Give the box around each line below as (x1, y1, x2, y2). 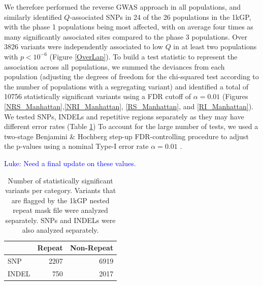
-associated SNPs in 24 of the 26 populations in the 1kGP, (70, 11, 251, 22)
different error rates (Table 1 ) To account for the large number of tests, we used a (4, 121, 258, 132)
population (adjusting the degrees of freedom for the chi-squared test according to (4, 71, 259, 82)
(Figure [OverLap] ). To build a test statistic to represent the (49, 51, 238, 61)
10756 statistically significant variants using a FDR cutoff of (4, 91, 191, 102)
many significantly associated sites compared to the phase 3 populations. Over (4, 31, 247, 42)
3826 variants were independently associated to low (4, 41, 163, 52)
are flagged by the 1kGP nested (11, 195, 110, 205)
